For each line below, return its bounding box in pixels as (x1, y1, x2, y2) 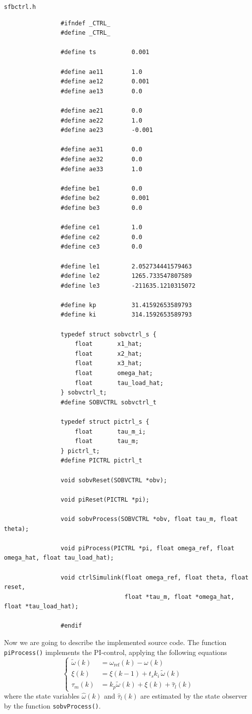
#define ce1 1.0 (60, 224, 143, 231)
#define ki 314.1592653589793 (60, 311, 192, 319)
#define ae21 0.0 (60, 107, 143, 114)
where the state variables (4, 691, 80, 701)
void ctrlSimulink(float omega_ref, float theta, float (60, 574, 249, 581)
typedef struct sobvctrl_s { (60, 330, 156, 338)
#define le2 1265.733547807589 (60, 272, 192, 280)
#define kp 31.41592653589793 (60, 301, 192, 309)
